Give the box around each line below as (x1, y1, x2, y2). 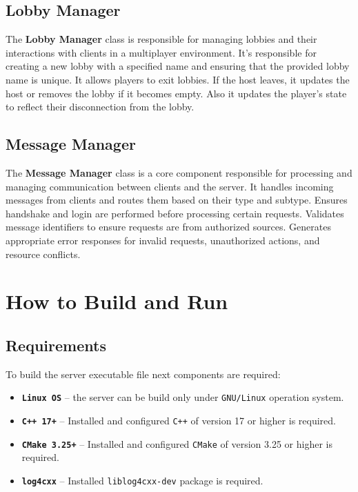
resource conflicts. (6, 246, 81, 261)
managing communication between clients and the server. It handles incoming (6, 179, 334, 193)
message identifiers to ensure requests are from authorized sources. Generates (6, 219, 331, 234)
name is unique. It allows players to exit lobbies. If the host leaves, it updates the (6, 72, 350, 86)
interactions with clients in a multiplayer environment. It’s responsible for (6, 45, 317, 59)
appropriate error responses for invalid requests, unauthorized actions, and (6, 233, 320, 247)
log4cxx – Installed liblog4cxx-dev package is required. (21, 473, 263, 487)
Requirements (6, 334, 106, 355)
